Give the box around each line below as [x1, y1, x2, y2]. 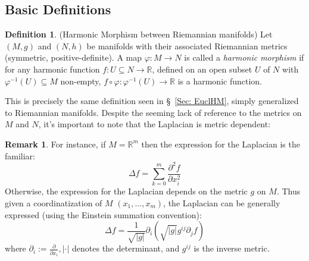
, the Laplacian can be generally [163, 197, 280, 209]
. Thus [276, 185, 301, 197]
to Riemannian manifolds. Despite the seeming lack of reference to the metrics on [5, 106, 302, 118]
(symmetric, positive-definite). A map [5, 51, 142, 64]
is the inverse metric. [193, 242, 270, 254]
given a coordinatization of [5, 197, 102, 209]
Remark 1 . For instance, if [5, 137, 106, 150]
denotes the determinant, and [72, 242, 180, 254]
